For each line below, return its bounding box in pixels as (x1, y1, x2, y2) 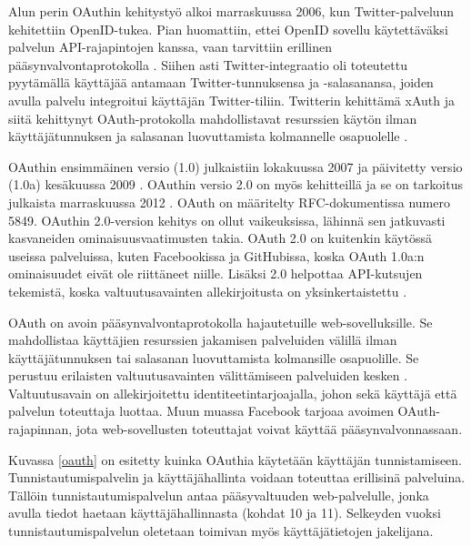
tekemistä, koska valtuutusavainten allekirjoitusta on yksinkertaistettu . (8, 281, 407, 300)
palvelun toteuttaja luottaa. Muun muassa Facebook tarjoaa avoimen (8, 401, 394, 420)
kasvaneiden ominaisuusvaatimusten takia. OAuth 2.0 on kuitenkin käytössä (8, 228, 432, 248)
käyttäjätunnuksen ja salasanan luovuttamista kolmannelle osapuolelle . (8, 126, 408, 146)
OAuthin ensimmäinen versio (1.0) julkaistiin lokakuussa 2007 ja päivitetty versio (8, 157, 463, 176)
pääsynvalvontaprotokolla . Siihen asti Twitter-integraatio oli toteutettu (8, 55, 407, 74)
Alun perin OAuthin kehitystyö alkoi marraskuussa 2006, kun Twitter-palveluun (8, 2, 455, 20)
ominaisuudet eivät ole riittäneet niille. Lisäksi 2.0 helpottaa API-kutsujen (8, 264, 423, 283)
